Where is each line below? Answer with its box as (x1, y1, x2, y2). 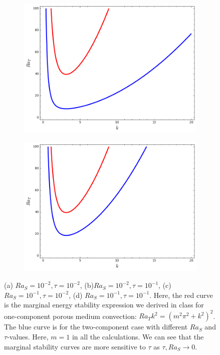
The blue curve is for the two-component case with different (4, 321, 188, 332)
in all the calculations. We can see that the (72, 331, 204, 341)
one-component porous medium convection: (4, 310, 137, 321)
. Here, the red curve (149, 289, 213, 300)
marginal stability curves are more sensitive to (4, 341, 146, 351)
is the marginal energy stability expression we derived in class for (4, 299, 204, 310)
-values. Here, (7, 331, 49, 341)
